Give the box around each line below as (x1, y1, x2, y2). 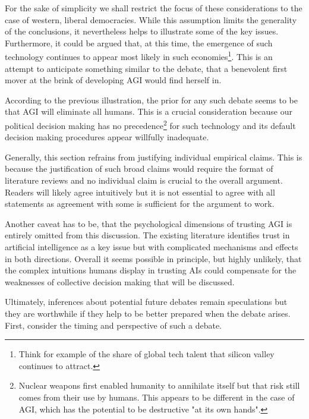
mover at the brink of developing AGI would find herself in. (5, 74, 222, 86)
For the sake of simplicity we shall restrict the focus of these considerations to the (5, 2, 302, 14)
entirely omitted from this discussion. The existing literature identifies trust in (5, 229, 290, 241)
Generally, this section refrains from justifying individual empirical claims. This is (5, 150, 302, 163)
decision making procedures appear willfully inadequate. (5, 131, 209, 143)
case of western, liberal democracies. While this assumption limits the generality (5, 13, 297, 26)
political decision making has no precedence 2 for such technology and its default (5, 118, 296, 131)
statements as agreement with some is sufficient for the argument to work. (5, 197, 275, 210)
